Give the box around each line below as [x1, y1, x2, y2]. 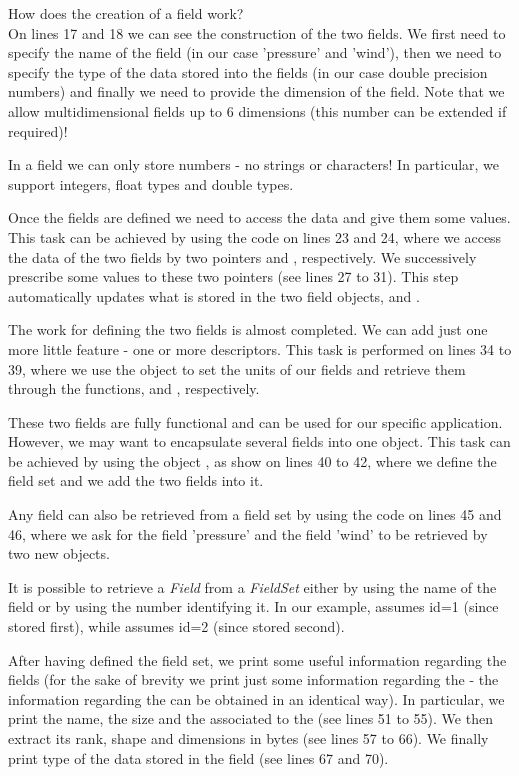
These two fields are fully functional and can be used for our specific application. [8, 411, 503, 432]
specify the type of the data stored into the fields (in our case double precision [8, 61, 488, 82]
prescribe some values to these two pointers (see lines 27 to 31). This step [8, 266, 459, 287]
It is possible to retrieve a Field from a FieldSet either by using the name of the [8, 576, 497, 597]
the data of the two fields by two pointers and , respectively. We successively [8, 246, 477, 267]
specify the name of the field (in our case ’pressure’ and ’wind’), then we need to [8, 42, 502, 63]
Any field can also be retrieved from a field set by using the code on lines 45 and [8, 504, 502, 525]
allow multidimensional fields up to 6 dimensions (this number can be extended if [8, 100, 507, 121]
